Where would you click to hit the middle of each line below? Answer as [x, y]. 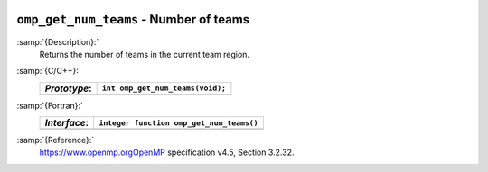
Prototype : [68, 88]
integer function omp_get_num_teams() [178, 123]
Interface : [67, 123]
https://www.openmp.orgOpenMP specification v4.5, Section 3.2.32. [167, 152]
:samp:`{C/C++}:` [49, 71]
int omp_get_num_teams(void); [164, 89]
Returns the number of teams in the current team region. [145, 54]
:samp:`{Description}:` [58, 41]
